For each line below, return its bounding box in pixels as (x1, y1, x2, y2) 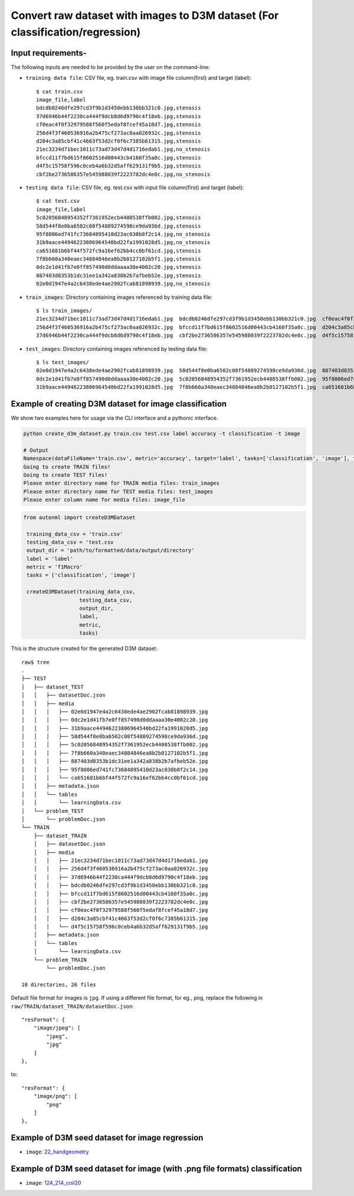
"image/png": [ (33, 1093, 78, 1100)
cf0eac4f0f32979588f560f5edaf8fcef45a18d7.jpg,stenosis (36, 121, 201, 128)
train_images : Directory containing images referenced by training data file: (25, 293, 212, 301)
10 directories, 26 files (21, 981, 97, 988)
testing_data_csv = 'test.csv (27, 538, 114, 545)
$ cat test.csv (36, 198, 80, 204)
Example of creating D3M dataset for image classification (11, 399, 227, 409)
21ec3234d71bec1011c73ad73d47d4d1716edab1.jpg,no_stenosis (36, 146, 211, 153)
